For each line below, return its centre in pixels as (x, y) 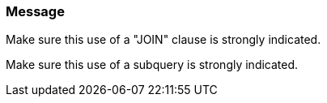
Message (35, 11)
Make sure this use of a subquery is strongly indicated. (152, 65)
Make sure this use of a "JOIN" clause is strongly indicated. (163, 40)
